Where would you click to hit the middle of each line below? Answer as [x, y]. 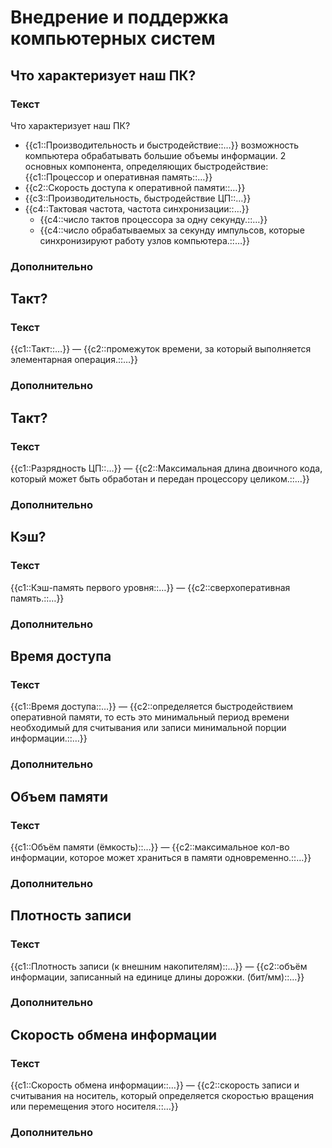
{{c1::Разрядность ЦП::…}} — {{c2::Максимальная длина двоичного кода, [166, 468]
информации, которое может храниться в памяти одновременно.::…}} [161, 857]
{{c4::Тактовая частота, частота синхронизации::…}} [137, 208]
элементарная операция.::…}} [74, 360]
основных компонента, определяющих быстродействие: [146, 166]
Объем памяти [59, 796]
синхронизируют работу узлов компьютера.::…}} [144, 240]
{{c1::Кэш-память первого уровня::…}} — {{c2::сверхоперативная [150, 587]
